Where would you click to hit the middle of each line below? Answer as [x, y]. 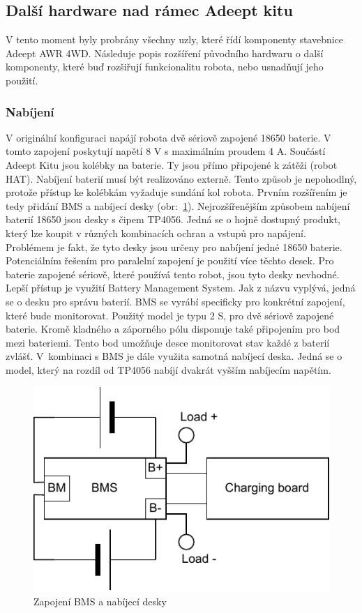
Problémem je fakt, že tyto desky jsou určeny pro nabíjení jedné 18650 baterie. [174, 247]
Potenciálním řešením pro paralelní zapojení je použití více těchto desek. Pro [170, 260]
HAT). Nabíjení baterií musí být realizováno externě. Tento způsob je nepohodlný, [181, 178]
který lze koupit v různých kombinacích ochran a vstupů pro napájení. [156, 233]
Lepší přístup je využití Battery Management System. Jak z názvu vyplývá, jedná [181, 288]
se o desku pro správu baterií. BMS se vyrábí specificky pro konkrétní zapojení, [175, 301]
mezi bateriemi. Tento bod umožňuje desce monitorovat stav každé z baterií [168, 342]
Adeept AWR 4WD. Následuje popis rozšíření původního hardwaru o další [165, 53]
